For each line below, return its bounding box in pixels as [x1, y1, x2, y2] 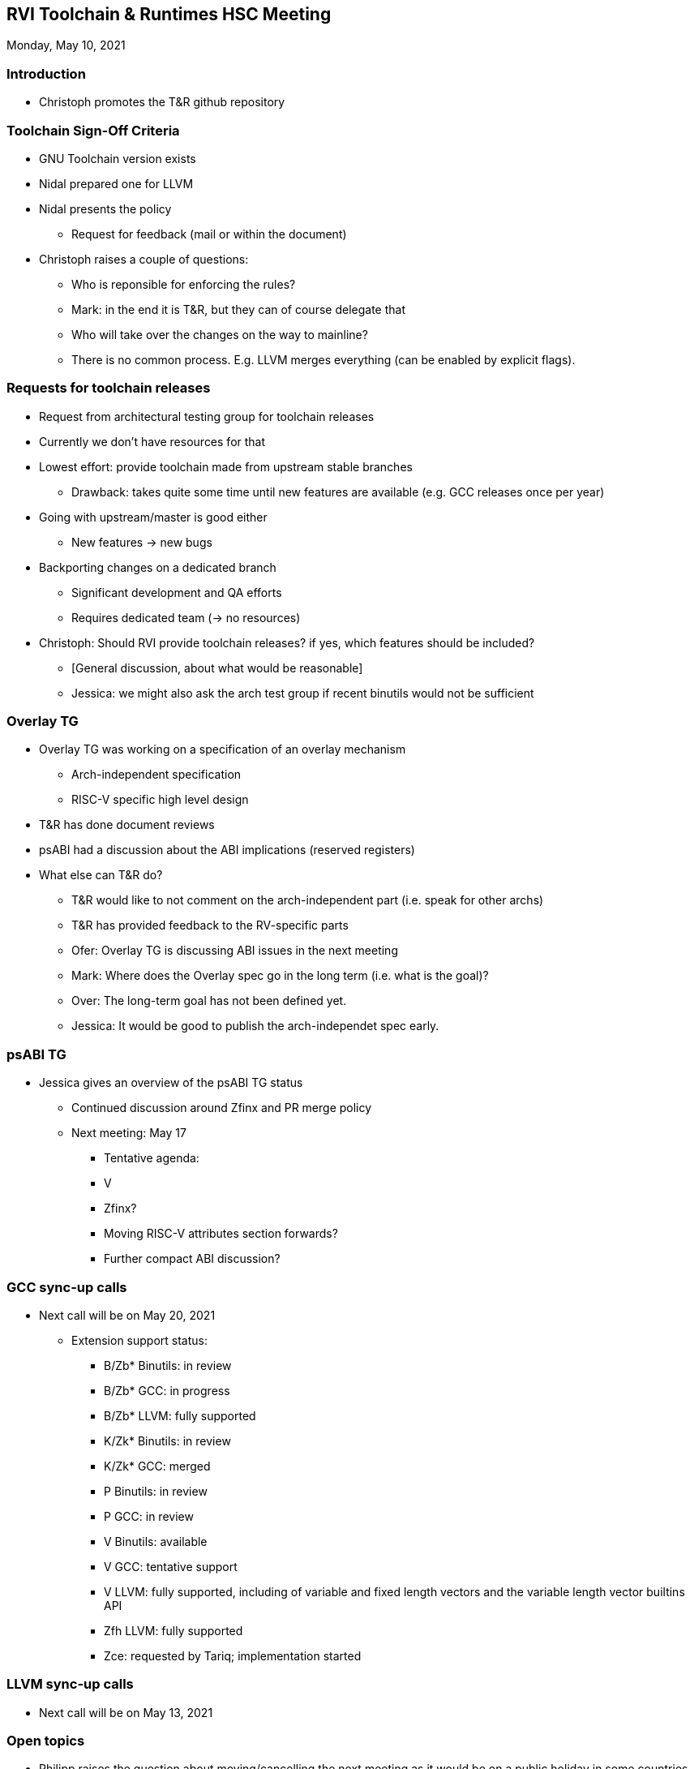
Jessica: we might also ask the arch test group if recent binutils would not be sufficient [71, 685, 534, 700]
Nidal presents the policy [39, 201, 172, 216]
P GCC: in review [104, 1509, 194, 1523]
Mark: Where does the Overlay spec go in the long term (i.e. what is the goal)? [71, 968, 489, 983]
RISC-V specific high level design [71, 792, 249, 807]
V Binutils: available [104, 1534, 208, 1548]
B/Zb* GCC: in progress [104, 1383, 230, 1398]
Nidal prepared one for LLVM [39, 176, 194, 191]
